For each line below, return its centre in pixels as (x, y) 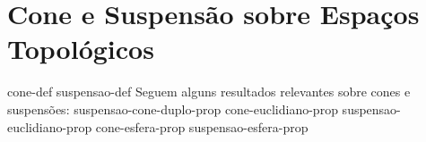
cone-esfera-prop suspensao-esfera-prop (202, 126)
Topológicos (81, 49)
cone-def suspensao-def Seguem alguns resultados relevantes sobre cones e (209, 92)
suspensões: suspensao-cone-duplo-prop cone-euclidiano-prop (173, 109)
